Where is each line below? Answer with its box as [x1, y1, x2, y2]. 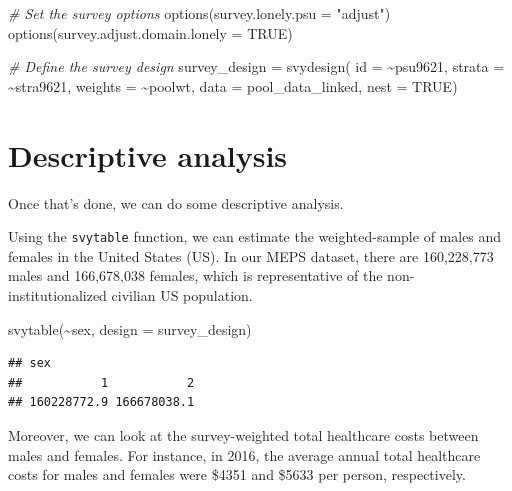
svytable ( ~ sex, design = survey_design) [8, 318, 252, 339]
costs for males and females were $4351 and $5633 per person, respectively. [8, 464, 466, 485]
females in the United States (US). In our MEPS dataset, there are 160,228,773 [8, 245, 494, 266]
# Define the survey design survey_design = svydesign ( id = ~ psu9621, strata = [8, 56, 505, 77]
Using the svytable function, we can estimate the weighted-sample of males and [8, 226, 502, 247]
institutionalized [8, 284, 107, 305]
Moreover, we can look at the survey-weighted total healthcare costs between [8, 424, 479, 445]
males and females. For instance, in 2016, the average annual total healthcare [8, 444, 481, 465]
